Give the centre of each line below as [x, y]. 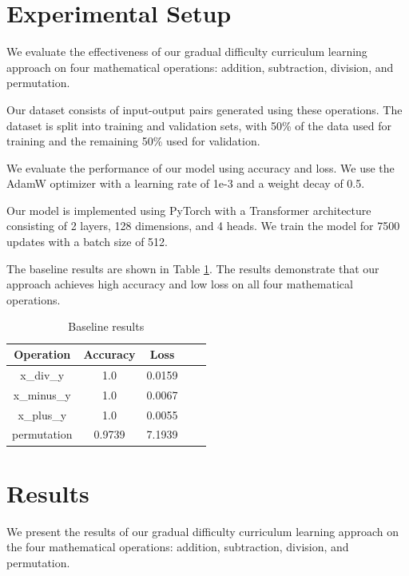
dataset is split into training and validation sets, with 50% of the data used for [199, 125]
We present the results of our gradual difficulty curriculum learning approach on [203, 531]
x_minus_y [42, 394]
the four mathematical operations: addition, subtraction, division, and [178, 547]
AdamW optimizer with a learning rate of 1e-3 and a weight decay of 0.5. [186, 183]
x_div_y [42, 374]
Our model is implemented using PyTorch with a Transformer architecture [189, 210]
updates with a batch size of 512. [87, 242]
